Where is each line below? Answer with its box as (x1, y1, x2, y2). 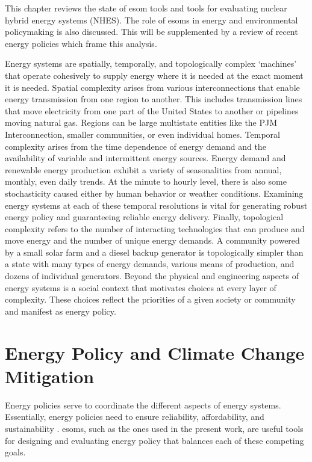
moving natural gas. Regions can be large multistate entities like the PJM (5, 116, 278, 129)
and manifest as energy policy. (5, 304, 116, 317)
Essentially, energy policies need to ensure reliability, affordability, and (5, 410, 264, 423)
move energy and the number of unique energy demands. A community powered (5, 234, 300, 247)
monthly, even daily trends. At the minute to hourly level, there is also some (5, 175, 287, 188)
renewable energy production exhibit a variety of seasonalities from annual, (5, 163, 282, 176)
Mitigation (5, 363, 95, 388)
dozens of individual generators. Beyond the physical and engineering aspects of (5, 269, 299, 282)
